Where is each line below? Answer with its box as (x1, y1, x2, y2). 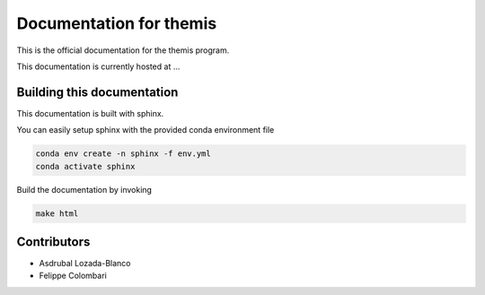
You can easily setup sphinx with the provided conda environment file (16, 125, 275, 135)
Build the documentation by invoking (16, 184, 153, 195)
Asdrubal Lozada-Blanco (39, 258, 131, 269)
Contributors (16, 234, 91, 249)
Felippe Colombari (39, 270, 107, 282)
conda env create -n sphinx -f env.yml (35, 149, 211, 159)
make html (35, 208, 79, 219)
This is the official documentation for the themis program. (16, 45, 230, 56)
